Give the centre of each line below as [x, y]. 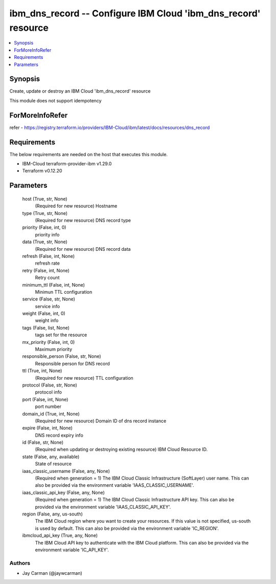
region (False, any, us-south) [52, 514]
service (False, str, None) [49, 299]
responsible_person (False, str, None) [62, 356]
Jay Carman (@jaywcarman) [52, 573]
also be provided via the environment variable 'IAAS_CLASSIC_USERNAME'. [114, 485]
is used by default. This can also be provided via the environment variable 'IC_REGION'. [127, 528]
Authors [20, 563]
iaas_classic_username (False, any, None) [66, 471]
